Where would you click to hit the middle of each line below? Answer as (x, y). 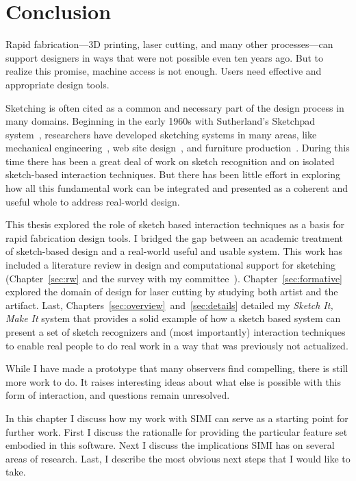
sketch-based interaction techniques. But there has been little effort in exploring (173, 174)
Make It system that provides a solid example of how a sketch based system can (173, 318)
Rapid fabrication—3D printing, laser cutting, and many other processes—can (169, 44)
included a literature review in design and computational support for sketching (170, 265)
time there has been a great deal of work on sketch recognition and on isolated (170, 161)
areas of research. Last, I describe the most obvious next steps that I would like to (178, 458)
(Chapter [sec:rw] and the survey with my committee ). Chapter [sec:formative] (174, 278)
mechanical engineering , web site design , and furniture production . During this (178, 148)
